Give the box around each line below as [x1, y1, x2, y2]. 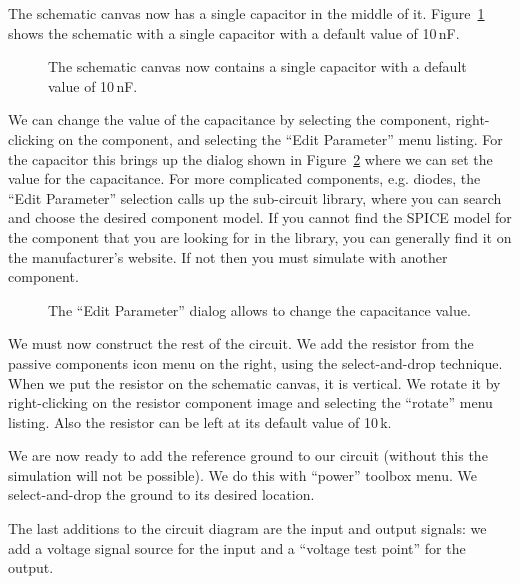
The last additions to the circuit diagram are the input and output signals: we [8, 518, 487, 539]
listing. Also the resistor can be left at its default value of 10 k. [8, 411, 392, 432]
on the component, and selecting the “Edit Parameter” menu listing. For [58, 128, 503, 149]
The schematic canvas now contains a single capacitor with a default [48, 56, 467, 77]
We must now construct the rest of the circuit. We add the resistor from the [8, 333, 474, 354]
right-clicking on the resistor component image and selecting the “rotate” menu [8, 392, 493, 413]
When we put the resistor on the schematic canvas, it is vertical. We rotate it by [8, 372, 501, 393]
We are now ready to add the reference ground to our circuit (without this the [8, 445, 488, 466]
